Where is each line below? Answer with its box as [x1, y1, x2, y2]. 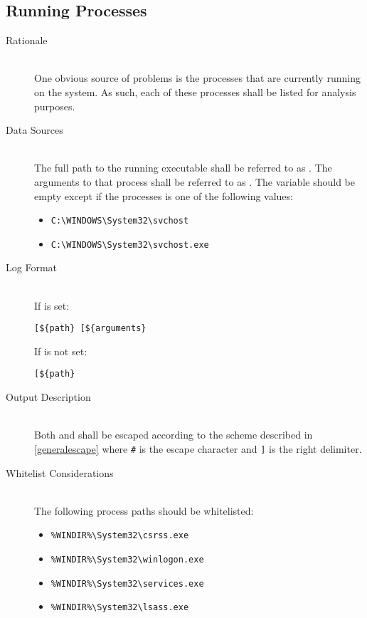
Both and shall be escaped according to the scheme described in [34, 427, 313, 442]
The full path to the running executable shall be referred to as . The [34, 160, 332, 175]
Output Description [6, 389, 91, 404]
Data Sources [6, 122, 63, 137]
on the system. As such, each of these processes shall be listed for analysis [34, 84, 356, 99]
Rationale [6, 33, 48, 48]
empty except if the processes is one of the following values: [34, 188, 293, 203]
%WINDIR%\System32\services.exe [50, 578, 204, 589]
